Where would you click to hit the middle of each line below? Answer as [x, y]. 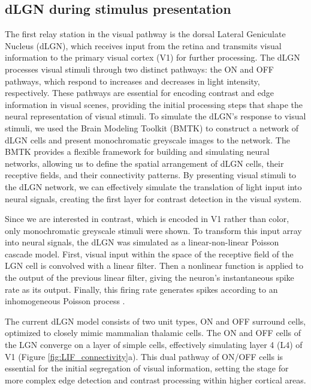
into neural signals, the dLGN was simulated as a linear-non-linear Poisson [142, 242]
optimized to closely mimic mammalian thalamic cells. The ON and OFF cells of [153, 333]
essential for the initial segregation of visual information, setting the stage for [147, 368]
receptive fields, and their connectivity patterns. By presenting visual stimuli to [151, 175]
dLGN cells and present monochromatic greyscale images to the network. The [147, 139]
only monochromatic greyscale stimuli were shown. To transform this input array [153, 230]
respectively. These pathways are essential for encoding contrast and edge [139, 93]
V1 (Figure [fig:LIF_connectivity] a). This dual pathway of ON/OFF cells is [144, 356]
